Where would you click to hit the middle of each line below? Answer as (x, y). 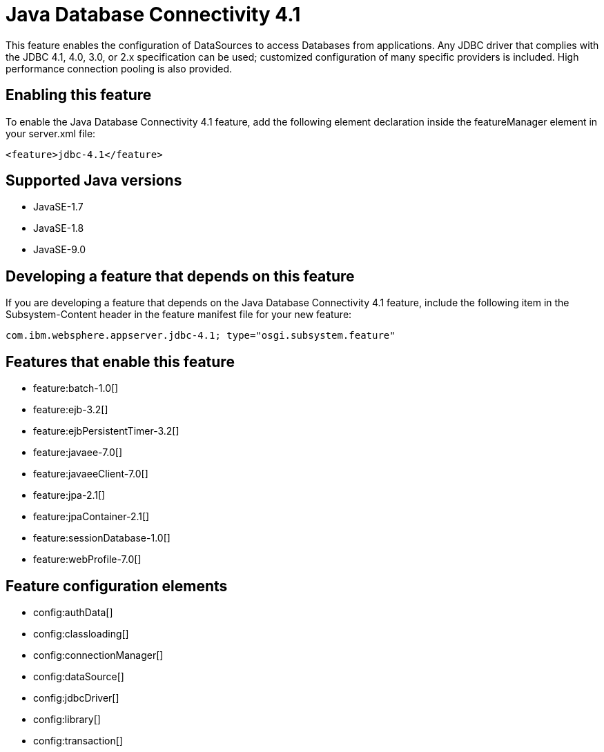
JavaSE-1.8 (59, 228)
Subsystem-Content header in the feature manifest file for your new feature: (179, 315)
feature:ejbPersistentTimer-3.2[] (106, 431)
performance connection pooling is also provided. (119, 68)
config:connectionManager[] (98, 655)
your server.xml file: (51, 133)
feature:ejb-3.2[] (71, 410)
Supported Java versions (94, 181)
